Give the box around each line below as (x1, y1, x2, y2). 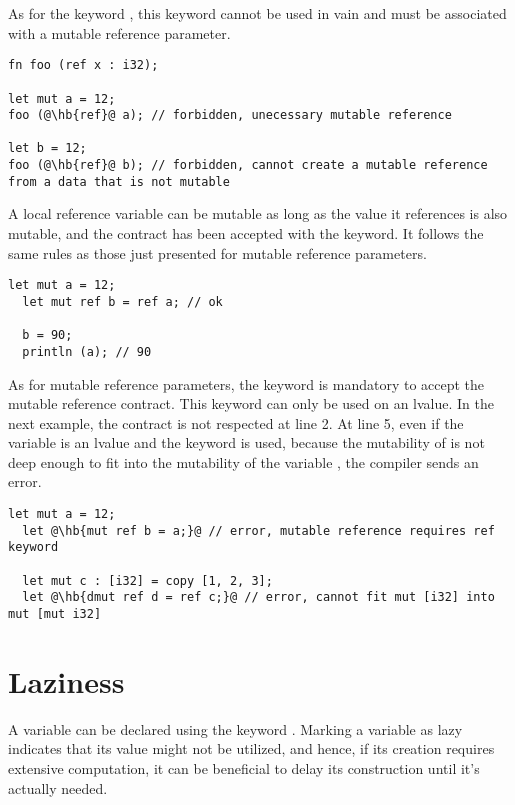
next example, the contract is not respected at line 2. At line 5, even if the (8, 412, 464, 433)
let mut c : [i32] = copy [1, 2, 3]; (22, 573, 273, 588)
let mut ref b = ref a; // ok (22, 294, 223, 309)
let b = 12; (8, 141, 87, 156)
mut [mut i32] (8, 607, 102, 621)
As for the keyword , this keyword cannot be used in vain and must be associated (8, 3, 507, 23)
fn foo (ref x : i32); (8, 58, 159, 73)
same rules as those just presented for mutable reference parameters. (8, 242, 427, 263)
